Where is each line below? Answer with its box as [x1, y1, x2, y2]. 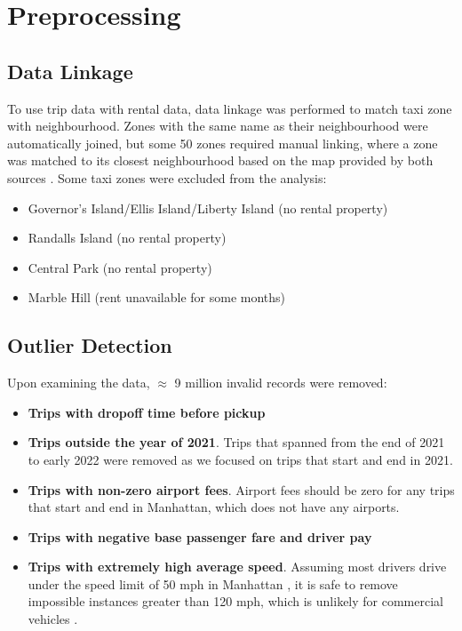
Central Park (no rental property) [28, 258, 212, 276]
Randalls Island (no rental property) [28, 228, 227, 247]
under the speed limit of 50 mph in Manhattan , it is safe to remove [28, 574, 398, 593]
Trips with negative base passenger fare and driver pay [28, 527, 372, 546]
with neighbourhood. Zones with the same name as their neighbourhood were [7, 116, 428, 135]
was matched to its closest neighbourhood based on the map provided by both [7, 151, 434, 170]
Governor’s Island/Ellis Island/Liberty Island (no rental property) [28, 198, 388, 217]
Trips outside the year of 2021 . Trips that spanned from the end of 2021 [28, 433, 445, 451]
